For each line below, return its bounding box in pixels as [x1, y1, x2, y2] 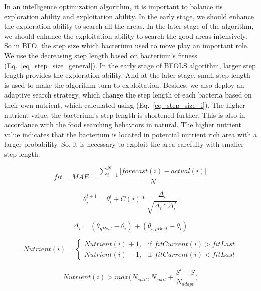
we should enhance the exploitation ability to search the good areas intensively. [4, 30, 247, 41]
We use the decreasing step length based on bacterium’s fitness [4, 50, 197, 60]
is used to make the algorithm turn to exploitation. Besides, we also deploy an [4, 79, 244, 90]
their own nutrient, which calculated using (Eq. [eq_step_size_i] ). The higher [4, 99, 245, 110]
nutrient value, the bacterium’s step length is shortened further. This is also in [4, 109, 245, 120]
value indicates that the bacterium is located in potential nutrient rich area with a [4, 129, 257, 139]
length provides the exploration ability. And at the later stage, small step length [4, 70, 250, 80]
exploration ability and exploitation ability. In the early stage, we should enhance [4, 11, 254, 21]
